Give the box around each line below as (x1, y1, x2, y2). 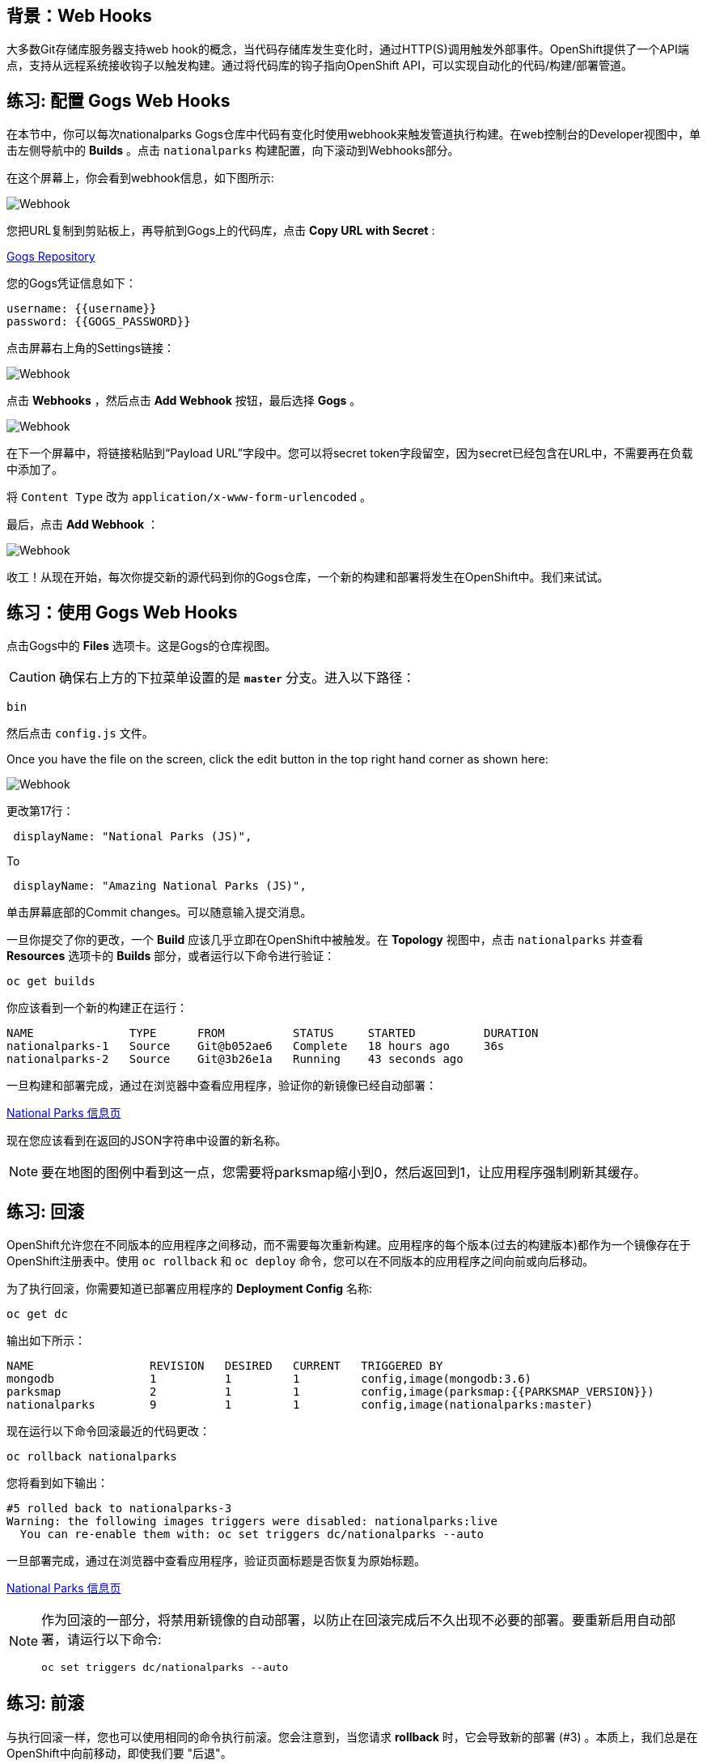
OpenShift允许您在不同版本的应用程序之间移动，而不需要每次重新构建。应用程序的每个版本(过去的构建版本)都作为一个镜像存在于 (6, 1237, 691, 1252)
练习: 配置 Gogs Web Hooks (6, 90, 231, 111)
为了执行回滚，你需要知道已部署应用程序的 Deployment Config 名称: (6, 1281, 373, 1295)
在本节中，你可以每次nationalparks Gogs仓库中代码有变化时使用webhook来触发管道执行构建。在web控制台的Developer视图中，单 (6, 127, 701, 142)
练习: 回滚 (6, 1201, 84, 1222)
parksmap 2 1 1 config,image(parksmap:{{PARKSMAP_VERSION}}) (6, 1384, 654, 1398)
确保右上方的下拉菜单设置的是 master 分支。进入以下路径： (59, 669, 416, 686)
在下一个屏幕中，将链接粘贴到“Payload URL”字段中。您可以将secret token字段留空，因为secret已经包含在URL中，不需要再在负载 (6, 446, 693, 461)
